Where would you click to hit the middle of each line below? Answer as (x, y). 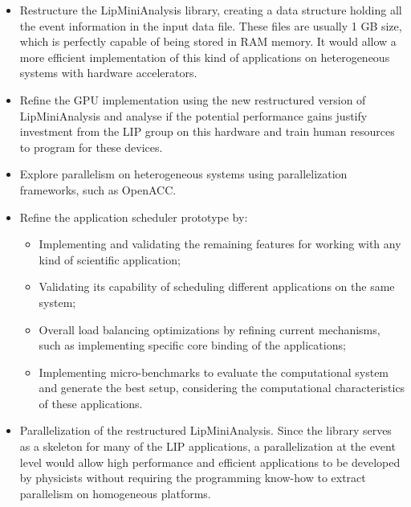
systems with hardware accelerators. (108, 73)
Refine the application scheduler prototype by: (134, 217)
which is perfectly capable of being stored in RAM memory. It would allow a (208, 41)
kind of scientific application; (110, 259)
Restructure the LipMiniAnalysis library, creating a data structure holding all (211, 10)
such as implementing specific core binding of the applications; (192, 345)
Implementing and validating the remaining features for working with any (220, 244)
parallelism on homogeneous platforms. (115, 493)
